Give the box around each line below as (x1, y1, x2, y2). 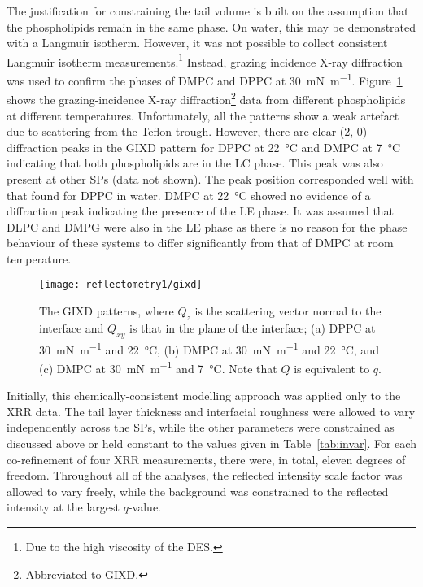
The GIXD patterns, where (39, 302, 174, 320)
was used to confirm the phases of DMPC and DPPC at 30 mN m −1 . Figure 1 (7, 70, 403, 89)
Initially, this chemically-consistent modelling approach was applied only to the (7, 387, 401, 404)
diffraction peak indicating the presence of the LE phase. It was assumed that (7, 202, 395, 220)
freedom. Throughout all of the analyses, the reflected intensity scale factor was (7, 467, 403, 484)
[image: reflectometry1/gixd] (39, 279, 203, 291)
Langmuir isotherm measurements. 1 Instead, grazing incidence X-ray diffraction (7, 50, 403, 70)
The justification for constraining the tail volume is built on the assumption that (7, 2, 409, 19)
